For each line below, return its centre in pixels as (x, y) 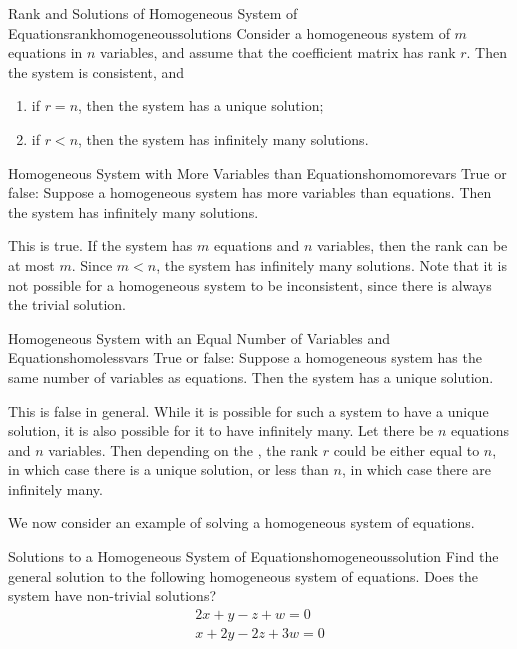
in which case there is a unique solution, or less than (168, 469)
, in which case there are (416, 469)
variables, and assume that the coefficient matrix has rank (278, 52)
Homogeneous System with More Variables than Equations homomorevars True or (257, 172)
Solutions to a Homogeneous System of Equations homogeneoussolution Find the (253, 556)
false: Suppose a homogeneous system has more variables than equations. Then (250, 192)
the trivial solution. (67, 304)
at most (31, 264)
